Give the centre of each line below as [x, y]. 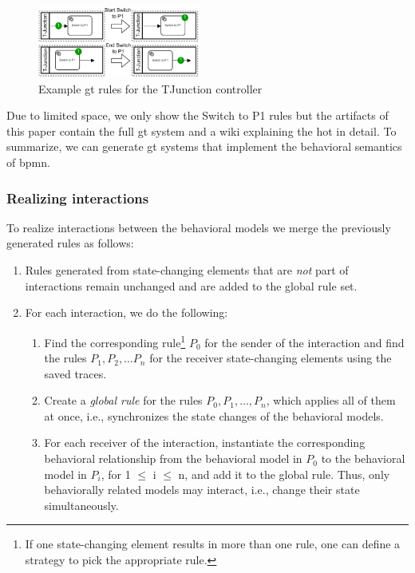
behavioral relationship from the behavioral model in [173, 458]
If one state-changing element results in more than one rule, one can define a [213, 544]
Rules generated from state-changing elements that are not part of [187, 270]
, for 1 [116, 474]
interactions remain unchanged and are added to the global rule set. [191, 285]
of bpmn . [28, 162]
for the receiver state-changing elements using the [271, 358]
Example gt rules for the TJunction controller [150, 88]
